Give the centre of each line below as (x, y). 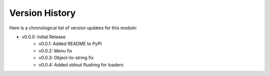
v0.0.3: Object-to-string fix (66, 58)
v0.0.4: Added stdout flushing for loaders (81, 65)
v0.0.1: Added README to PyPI (70, 44)
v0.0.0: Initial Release (44, 37)
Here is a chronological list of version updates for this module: (73, 28)
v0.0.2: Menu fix (55, 51)
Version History (42, 13)
